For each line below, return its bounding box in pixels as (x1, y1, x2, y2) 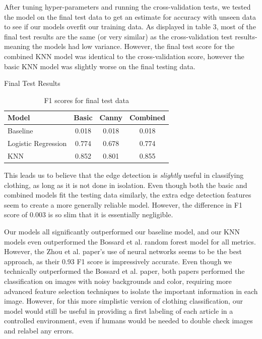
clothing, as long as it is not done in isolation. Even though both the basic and (4, 179, 247, 190)
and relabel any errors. (4, 325, 74, 335)
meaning (4, 41, 30, 52)
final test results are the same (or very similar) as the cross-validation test (4, 31, 233, 41)
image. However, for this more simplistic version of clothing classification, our (4, 296, 243, 306)
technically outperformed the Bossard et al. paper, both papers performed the (4, 266, 245, 276)
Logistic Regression (8, 138, 67, 149)
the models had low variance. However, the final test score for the (32, 41, 235, 52)
